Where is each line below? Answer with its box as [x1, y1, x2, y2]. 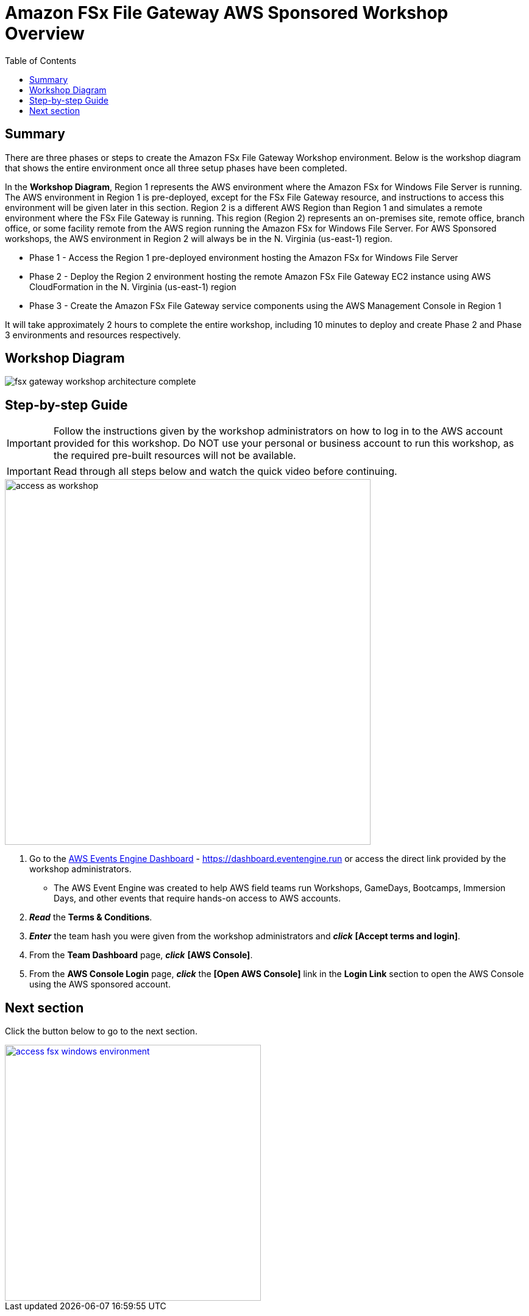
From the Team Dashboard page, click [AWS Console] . [29, 950, 253, 961]
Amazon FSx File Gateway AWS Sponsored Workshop [5, 2, 449, 23]
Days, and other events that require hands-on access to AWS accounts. [54, 893, 341, 904]
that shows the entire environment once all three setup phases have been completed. [5, 162, 347, 173]
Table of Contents [5, 55, 77, 66]
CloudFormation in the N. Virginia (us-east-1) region [29, 281, 236, 292]
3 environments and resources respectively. [5, 329, 181, 340]
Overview [5, 23, 85, 44]
